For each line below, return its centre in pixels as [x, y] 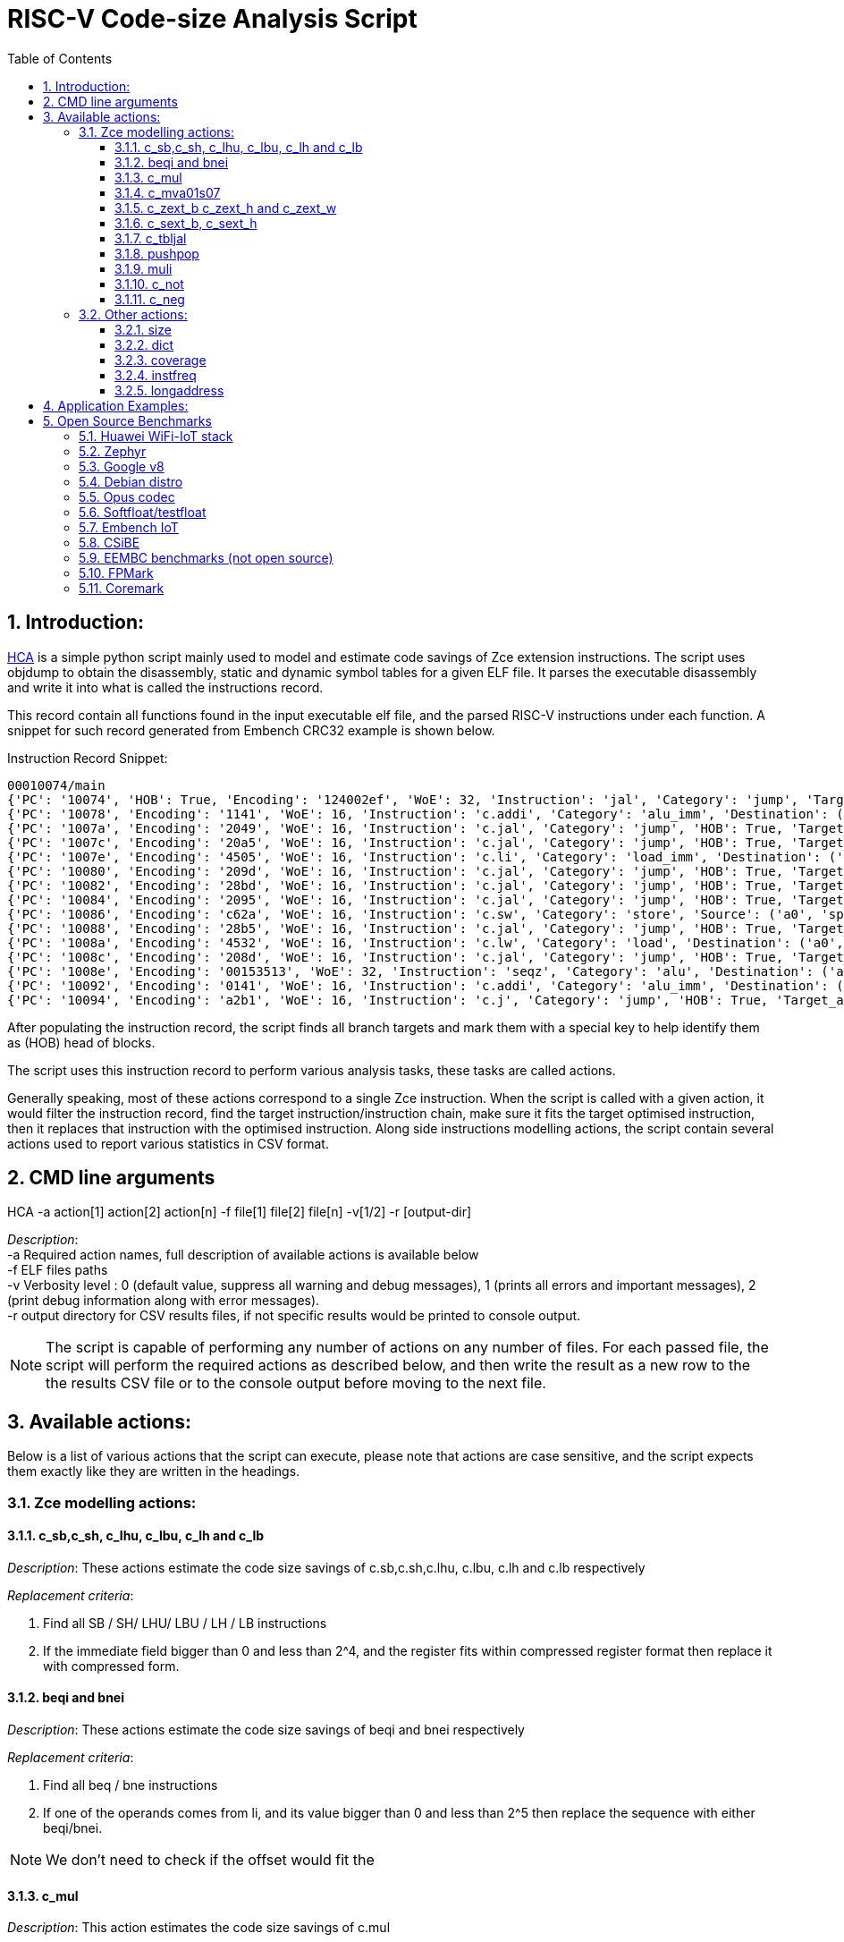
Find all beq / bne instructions [131, 1785]
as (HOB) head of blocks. [81, 1042]
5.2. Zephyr [113, 451]
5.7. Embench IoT [129, 527]
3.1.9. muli [143, 268]
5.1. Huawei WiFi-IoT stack [156, 436]
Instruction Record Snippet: [88, 758]
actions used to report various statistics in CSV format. [168, 1143]
